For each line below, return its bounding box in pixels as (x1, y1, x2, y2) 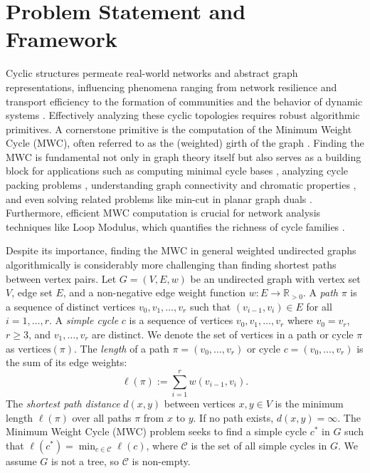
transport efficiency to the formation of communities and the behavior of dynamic (6, 93, 363, 108)
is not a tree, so (51, 453, 120, 468)
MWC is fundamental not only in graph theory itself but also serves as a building (6, 149, 361, 164)
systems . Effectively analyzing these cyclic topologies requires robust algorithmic (6, 108, 360, 123)
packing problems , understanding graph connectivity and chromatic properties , (6, 177, 356, 192)
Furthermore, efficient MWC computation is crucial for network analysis (6, 205, 321, 220)
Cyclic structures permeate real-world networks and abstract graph (6, 66, 298, 80)
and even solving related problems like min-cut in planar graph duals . (6, 191, 312, 206)
